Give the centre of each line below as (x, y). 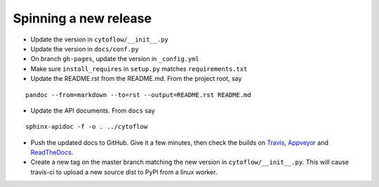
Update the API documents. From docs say (93, 110)
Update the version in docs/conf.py (85, 49)
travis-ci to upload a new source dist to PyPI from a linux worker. (124, 172)
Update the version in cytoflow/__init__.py (99, 39)
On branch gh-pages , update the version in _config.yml (115, 59)
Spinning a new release (82, 18)
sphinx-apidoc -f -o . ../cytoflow (87, 127)
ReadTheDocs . (52, 153)
